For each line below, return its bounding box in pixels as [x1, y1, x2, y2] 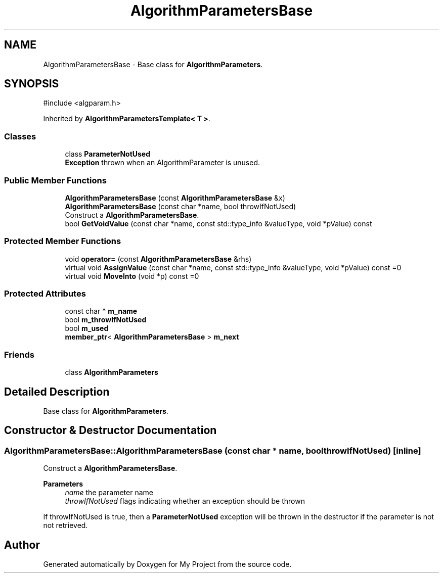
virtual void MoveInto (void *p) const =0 [65, 271, 199, 280]
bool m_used [65, 324, 109, 333]
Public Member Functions [4, 175, 107, 185]
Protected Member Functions [4, 236, 121, 247]
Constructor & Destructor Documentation [4, 424, 217, 437]
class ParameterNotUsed [65, 150, 151, 159]
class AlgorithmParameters [65, 368, 158, 377]
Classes [4, 131, 36, 141]
